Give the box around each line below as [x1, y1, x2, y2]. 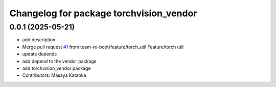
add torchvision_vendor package [22, 65, 91, 71]
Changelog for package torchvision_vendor [9, 8, 197, 19]
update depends [22, 51, 57, 57]
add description [22, 37, 56, 43]
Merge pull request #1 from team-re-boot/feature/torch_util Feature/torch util [22, 44, 184, 50]
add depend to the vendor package [22, 58, 97, 64]
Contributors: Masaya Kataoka [22, 72, 86, 78]
